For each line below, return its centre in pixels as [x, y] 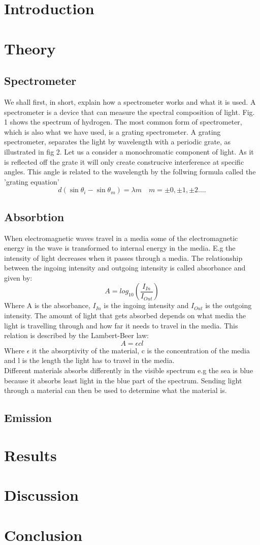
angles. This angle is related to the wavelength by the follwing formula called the [130, 172]
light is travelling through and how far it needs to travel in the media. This [121, 325]
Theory [30, 48]
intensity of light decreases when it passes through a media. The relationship [123, 258]
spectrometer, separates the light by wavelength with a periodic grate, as [118, 142]
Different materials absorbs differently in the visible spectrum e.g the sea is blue [129, 370]
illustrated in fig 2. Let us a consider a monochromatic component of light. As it [129, 151]
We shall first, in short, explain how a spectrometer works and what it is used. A [130, 101]
